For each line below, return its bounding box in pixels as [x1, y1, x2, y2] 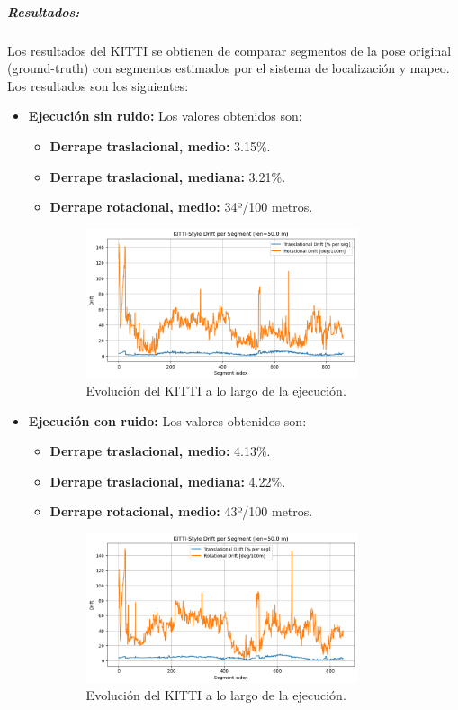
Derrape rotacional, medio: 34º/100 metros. [49, 197, 313, 216]
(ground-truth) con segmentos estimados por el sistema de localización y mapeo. [7, 59, 450, 77]
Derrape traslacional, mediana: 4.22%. [49, 471, 286, 490]
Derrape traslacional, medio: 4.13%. [49, 441, 271, 460]
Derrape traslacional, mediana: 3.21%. [49, 167, 286, 186]
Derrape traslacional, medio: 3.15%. [49, 136, 271, 155]
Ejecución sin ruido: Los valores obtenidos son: [28, 106, 302, 125]
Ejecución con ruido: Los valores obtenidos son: [28, 411, 307, 430]
